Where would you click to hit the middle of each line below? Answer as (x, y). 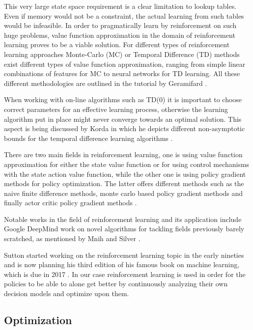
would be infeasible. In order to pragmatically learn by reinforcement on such (120, 25)
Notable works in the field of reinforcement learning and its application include (123, 219)
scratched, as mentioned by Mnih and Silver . (72, 238)
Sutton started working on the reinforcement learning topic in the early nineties (124, 255)
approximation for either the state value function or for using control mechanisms (127, 164)
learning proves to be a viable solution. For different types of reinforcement (117, 44)
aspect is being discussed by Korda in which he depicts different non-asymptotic (125, 128)
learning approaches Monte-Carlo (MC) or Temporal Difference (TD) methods (122, 54)
